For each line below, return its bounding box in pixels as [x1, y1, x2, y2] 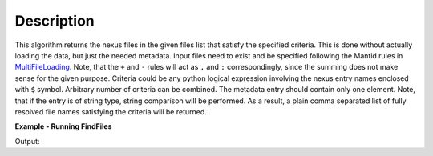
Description [14, 12, 95, 30]
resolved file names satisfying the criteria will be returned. [14, 106, 208, 116]
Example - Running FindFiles [14, 122, 112, 131]
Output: [14, 136, 40, 146]
